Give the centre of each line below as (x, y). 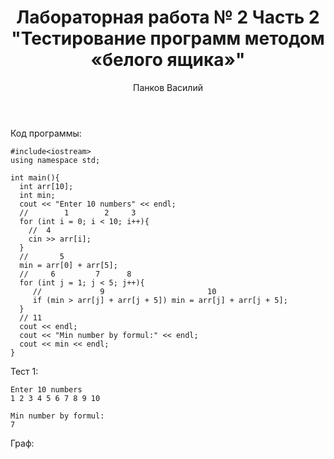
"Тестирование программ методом (168, 38)
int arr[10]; (46, 186)
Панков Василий (168, 87)
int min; (37, 195)
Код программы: (46, 133)
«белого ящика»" (168, 60)
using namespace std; (55, 160)
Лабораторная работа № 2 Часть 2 (168, 17)
